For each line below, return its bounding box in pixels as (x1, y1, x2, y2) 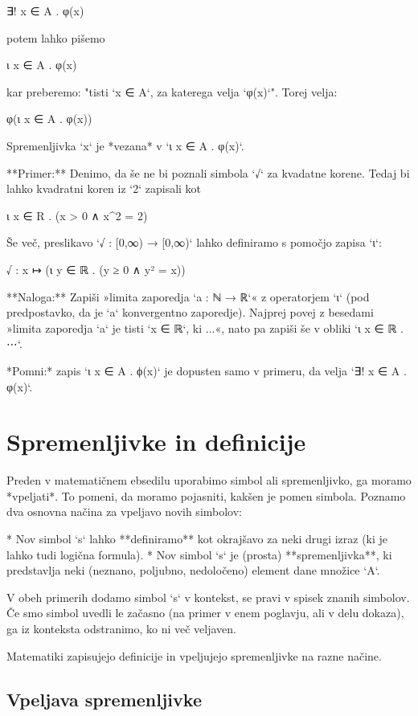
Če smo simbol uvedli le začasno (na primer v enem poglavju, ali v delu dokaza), (6, 604, 404, 621)
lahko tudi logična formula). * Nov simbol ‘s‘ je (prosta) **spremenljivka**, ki (6, 546, 392, 563)
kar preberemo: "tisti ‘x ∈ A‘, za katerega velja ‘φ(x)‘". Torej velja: (6, 83, 338, 100)
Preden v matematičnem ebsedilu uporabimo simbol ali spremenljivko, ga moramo (6, 472, 412, 489)
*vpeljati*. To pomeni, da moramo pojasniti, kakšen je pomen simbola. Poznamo (6, 487, 406, 504)
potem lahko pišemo (6, 29, 105, 46)
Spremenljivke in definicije (6, 425, 306, 458)
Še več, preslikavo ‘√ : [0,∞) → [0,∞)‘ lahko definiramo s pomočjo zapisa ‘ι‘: (6, 234, 382, 251)
